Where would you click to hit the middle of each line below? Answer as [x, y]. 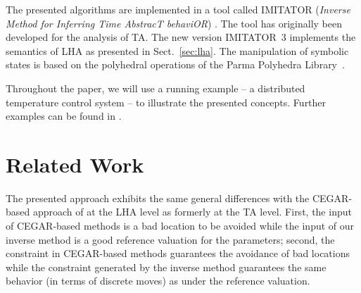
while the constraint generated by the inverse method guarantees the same [166, 267]
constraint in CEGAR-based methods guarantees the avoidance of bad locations [178, 253]
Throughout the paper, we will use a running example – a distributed [156, 88]
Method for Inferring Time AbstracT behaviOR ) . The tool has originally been [174, 23]
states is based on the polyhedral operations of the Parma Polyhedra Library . [175, 64]
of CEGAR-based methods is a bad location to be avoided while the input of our [180, 226]
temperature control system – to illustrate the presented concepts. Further [166, 102]
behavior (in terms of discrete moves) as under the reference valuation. [158, 281]
